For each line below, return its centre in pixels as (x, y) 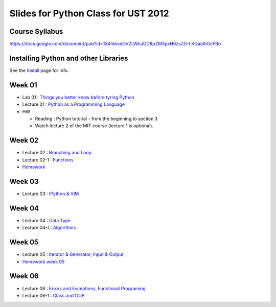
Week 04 (24, 208)
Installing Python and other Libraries (69, 58)
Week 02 (24, 140)
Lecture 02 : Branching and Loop (57, 153)
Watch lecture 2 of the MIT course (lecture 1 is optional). (94, 126)
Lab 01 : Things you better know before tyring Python (78, 97)
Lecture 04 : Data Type (47, 220)
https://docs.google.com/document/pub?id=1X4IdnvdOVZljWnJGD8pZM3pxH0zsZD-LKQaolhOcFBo (115, 44)
